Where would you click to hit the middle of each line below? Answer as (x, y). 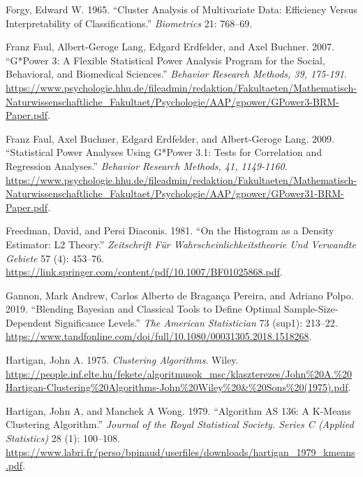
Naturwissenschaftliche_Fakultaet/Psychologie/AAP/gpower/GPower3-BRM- (172, 101)
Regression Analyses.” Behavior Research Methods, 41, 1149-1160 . (147, 165)
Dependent (29, 322)
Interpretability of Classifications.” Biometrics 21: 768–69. (129, 23)
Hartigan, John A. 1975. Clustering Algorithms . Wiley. (122, 360)
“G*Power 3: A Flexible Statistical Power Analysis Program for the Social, (165, 60)
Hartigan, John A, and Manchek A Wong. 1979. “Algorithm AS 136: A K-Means (178, 410)
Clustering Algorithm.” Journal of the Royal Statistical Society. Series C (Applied (180, 424)
